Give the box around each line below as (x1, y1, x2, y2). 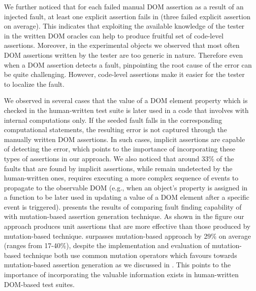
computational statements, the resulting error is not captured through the (4, 124, 227, 135)
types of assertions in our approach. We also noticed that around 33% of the (4, 153, 234, 163)
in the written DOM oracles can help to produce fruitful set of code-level (4, 30, 224, 40)
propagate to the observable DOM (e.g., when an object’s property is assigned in (4, 182, 248, 192)
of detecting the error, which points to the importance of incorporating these (4, 144, 235, 154)
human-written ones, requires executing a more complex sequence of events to (4, 173, 239, 183)
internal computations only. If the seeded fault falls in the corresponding (4, 114, 223, 125)
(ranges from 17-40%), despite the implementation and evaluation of (4, 240, 210, 251)
